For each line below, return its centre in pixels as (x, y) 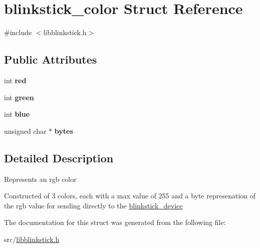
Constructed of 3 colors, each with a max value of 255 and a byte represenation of (130, 196)
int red (15, 80)
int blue (17, 114)
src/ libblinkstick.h (32, 239)
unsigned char (25, 131)
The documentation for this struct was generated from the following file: (115, 222)
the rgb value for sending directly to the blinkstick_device (93, 205)
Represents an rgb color (40, 179)
